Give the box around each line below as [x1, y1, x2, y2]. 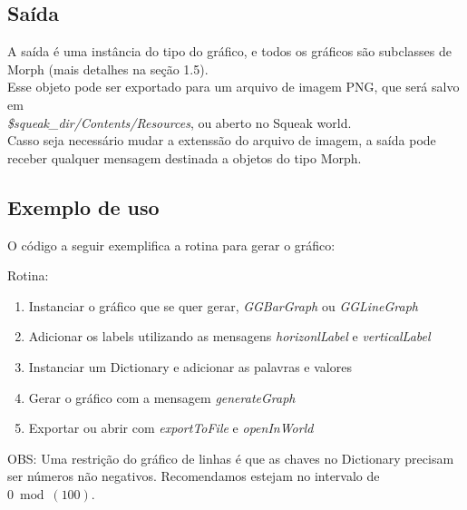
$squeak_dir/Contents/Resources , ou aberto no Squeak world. [7, 113, 352, 132]
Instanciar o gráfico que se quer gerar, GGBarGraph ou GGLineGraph [28, 296, 418, 315]
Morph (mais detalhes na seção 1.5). [7, 59, 209, 78]
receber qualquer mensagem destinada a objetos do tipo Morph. [7, 148, 362, 167]
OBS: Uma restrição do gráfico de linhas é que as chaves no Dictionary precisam [7, 448, 454, 467]
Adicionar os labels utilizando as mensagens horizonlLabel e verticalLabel [28, 327, 431, 346]
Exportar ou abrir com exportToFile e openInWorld [28, 418, 314, 437]
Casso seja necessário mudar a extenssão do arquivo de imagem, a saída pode [7, 131, 436, 150]
